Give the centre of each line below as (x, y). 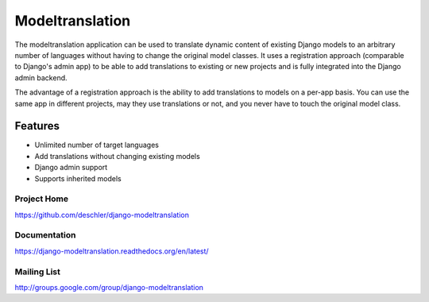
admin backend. (41, 77)
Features (37, 126)
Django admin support (71, 168)
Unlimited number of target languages (97, 145)
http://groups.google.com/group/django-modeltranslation (109, 287)
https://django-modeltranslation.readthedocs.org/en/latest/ (112, 251)
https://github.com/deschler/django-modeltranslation (102, 215)
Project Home (42, 199)
